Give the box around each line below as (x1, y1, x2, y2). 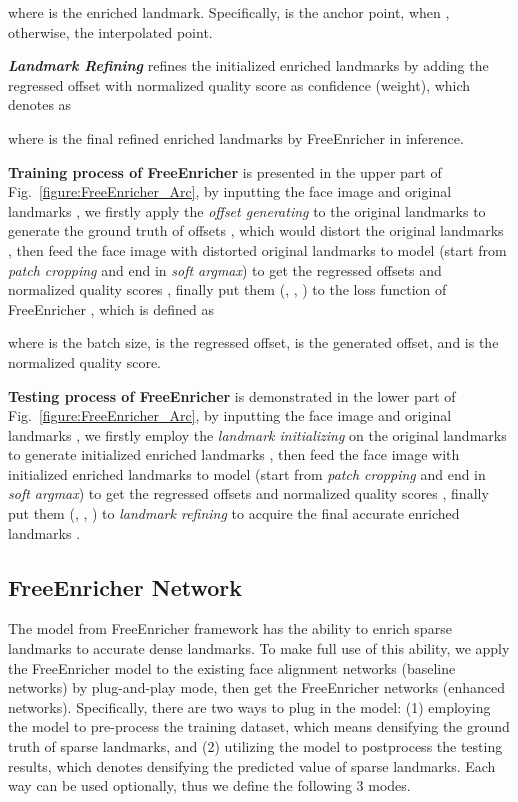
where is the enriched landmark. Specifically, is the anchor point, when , (8, 2, 450, 22)
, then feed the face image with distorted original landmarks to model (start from (8, 239, 507, 260)
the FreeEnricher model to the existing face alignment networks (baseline (8, 657, 456, 678)
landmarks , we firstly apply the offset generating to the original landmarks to (8, 200, 486, 221)
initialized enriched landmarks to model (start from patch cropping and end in (8, 463, 486, 484)
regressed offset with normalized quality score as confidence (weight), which (8, 74, 471, 95)
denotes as (8, 94, 72, 115)
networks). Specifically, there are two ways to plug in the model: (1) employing (8, 696, 491, 717)
